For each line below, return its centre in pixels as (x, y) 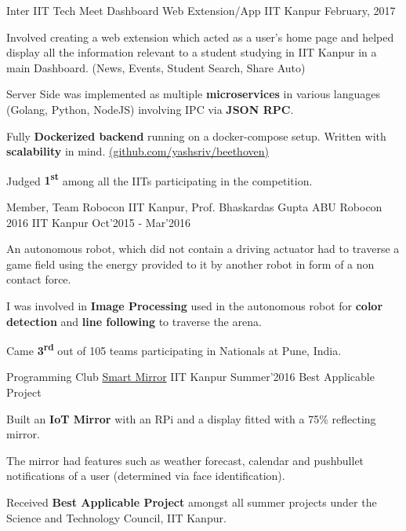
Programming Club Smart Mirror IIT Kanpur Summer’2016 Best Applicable (190, 377)
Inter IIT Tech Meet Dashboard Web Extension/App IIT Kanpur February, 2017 (201, 10)
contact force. (39, 279)
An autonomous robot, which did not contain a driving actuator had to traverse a (203, 249)
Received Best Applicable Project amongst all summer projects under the (192, 502)
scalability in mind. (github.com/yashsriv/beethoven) (138, 151)
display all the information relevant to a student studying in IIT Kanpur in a (192, 52)
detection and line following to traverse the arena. (134, 321)
